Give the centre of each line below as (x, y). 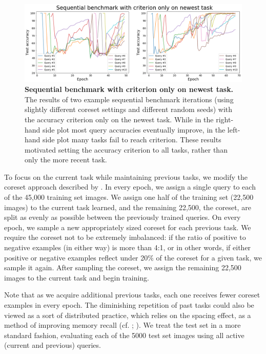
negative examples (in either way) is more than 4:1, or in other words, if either (128, 247)
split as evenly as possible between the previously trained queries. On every (122, 217)
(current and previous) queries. (53, 345)
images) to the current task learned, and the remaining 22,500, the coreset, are (128, 207)
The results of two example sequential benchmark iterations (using (129, 99)
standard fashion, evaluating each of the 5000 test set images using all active (124, 335)
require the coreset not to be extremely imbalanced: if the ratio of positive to (125, 237)
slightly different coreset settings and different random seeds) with (129, 109)
